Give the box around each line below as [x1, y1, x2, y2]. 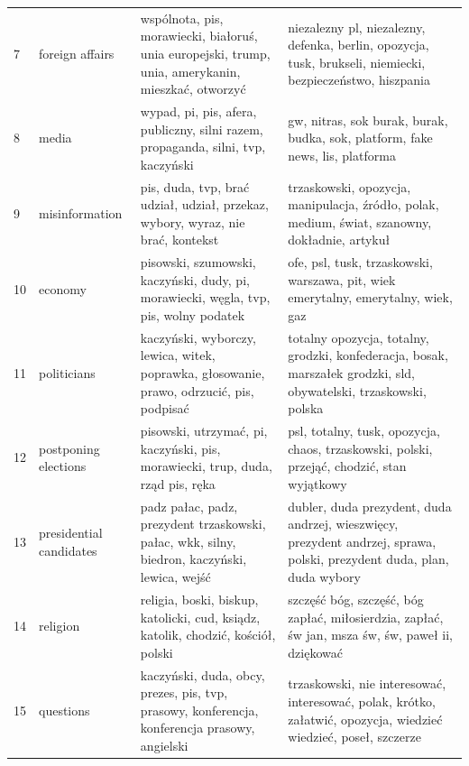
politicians [39, 364, 96, 383]
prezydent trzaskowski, [140, 514, 266, 533]
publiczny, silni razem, [140, 119, 263, 138]
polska [288, 399, 324, 418]
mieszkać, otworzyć [140, 79, 246, 98]
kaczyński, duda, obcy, [140, 665, 265, 684]
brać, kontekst [140, 230, 219, 249]
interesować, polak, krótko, [288, 691, 436, 710]
